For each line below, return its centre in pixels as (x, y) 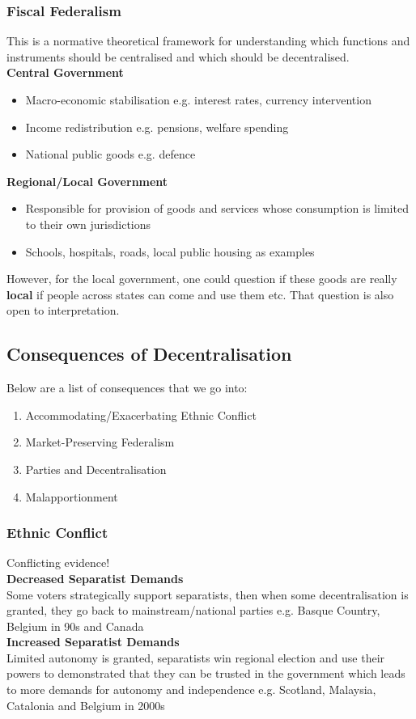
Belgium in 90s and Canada (75, 626)
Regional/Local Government (87, 181)
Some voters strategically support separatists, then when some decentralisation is (208, 594)
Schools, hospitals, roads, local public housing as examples (170, 251)
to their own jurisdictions (88, 224)
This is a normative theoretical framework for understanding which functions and (208, 41)
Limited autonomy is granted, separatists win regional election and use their (196, 657)
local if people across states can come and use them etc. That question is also (200, 294)
